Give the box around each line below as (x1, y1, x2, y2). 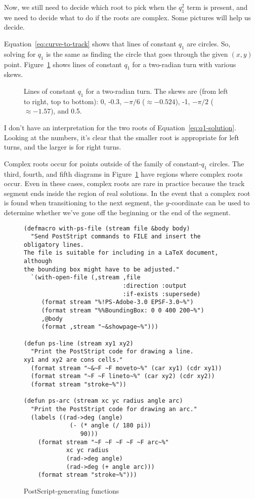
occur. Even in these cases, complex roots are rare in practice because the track (4, 178, 245, 189)
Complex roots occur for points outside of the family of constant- (4, 158, 202, 168)
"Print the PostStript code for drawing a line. (31, 348, 194, 355)
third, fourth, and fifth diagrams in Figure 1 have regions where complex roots (4, 168, 243, 179)
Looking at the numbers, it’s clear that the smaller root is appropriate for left (4, 132, 240, 142)
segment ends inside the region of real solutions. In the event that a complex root (4, 188, 251, 198)
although (24, 258, 52, 265)
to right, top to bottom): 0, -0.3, (24, 96, 122, 106)
